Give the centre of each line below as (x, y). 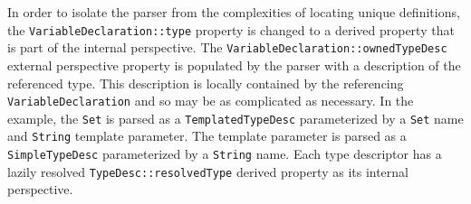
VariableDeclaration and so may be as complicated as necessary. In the (211, 101)
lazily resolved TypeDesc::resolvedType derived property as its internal (208, 171)
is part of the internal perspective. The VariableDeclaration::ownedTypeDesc (227, 47)
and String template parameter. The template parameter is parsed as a (207, 136)
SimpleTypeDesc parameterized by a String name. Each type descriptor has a (225, 154)
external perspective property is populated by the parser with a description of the (234, 65)
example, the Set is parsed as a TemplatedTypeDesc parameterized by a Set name (235, 118)
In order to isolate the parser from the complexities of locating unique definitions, (234, 12)
